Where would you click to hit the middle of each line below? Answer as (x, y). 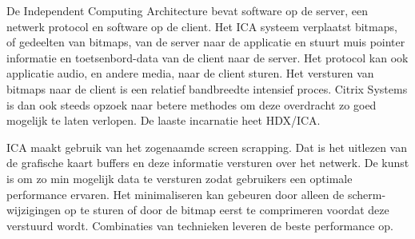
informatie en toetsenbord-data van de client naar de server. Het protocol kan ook (207, 57)
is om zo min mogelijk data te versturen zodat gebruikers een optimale (180, 178)
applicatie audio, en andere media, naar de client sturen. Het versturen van (190, 73)
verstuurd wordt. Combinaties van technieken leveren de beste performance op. (200, 225)
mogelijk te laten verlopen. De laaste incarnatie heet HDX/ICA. (164, 120)
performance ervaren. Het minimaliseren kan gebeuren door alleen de (176, 194)
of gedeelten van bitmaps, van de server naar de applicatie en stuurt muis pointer (206, 42)
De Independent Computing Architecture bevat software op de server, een (188, 10)
